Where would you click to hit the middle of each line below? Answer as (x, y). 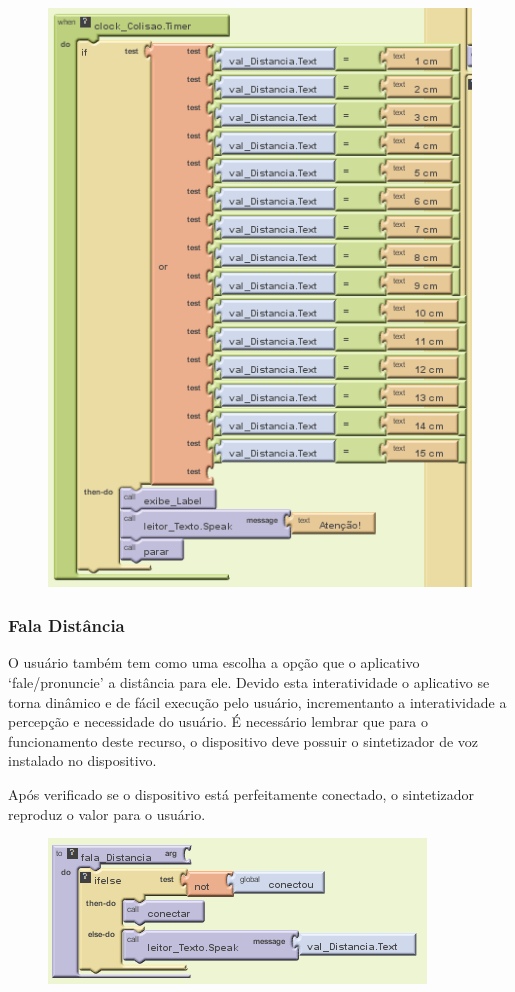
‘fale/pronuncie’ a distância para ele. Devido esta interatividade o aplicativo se (249, 682)
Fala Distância (66, 625)
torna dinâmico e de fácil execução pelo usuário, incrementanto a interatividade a (257, 701)
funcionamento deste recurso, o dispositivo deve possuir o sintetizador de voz (243, 740)
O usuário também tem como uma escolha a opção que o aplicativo (214, 662)
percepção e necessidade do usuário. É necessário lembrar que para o (218, 721)
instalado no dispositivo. (82, 760)
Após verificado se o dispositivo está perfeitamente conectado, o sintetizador (241, 793)
